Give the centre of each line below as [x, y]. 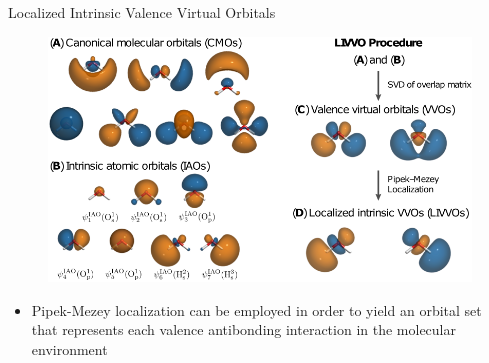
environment [69, 349]
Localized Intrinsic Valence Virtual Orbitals [142, 12]
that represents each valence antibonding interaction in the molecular [243, 329]
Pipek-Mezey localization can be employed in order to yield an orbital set [256, 309]
